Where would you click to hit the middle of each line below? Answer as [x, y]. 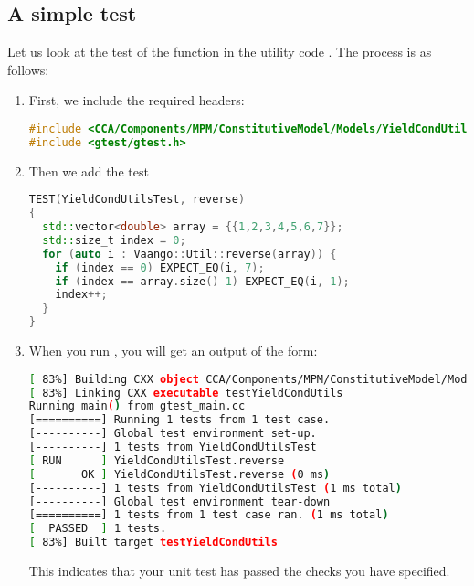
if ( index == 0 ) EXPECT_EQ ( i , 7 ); [160, 267]
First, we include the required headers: [137, 100]
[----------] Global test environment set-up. [173, 434]
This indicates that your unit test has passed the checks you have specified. [239, 571]
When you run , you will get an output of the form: [173, 351]
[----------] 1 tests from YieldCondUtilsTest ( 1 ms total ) [215, 488]
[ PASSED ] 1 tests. [98, 529]
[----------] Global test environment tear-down [179, 501]
